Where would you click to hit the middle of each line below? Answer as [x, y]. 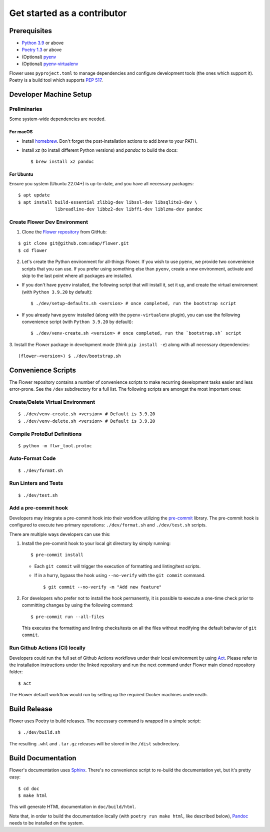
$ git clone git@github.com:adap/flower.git [74, 243]
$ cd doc [29, 788]
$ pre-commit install [57, 555]
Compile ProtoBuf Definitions [45, 434]
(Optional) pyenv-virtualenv [50, 64]
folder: [16, 672]
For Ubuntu [21, 174]
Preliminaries [26, 109]
